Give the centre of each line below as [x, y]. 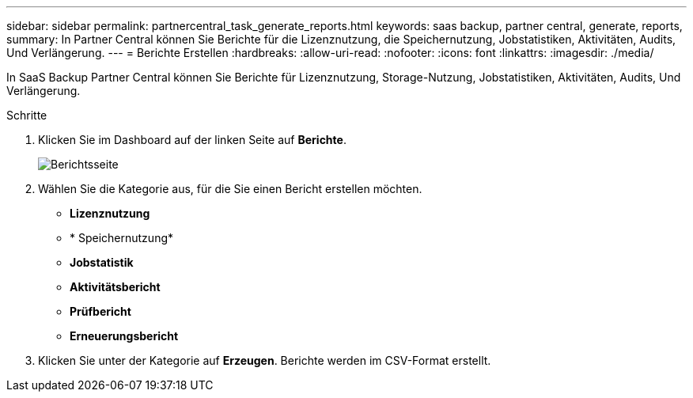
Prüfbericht [100, 311]
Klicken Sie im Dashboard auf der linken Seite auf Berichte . [192, 140]
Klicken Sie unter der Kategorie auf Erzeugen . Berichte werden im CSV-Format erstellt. [265, 360]
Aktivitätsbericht [115, 287]
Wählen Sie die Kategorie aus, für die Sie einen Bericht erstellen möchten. [230, 189]
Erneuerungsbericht [124, 336]
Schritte [27, 115]
